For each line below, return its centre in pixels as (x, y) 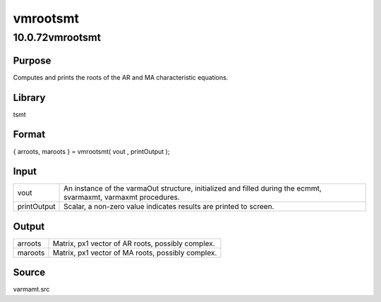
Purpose (32, 60)
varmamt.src (31, 289)
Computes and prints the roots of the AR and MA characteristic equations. (121, 77)
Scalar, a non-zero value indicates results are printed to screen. (169, 207)
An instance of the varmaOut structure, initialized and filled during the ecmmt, (193, 188)
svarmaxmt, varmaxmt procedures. (122, 198)
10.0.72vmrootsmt (57, 37)
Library (29, 98)
